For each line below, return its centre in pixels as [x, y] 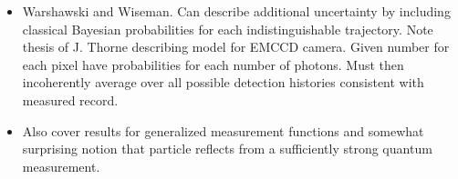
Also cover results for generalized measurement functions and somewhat [223, 130]
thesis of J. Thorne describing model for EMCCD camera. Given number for [236, 47]
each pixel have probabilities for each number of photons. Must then [213, 64]
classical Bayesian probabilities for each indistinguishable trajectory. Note [228, 29]
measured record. [70, 99]
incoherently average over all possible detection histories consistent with [223, 82]
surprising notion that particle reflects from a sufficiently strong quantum [227, 149]
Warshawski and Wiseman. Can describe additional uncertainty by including [236, 11]
